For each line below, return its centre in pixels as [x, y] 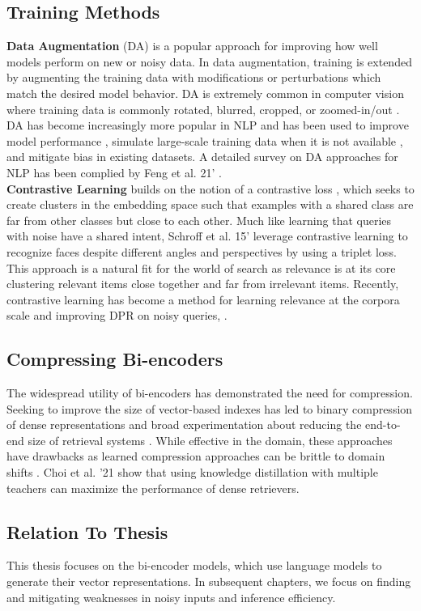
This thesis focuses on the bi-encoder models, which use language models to [194, 565]
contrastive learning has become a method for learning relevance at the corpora [203, 299]
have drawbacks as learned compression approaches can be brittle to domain [196, 456]
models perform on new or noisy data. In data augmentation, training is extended [209, 61]
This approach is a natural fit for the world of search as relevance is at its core [201, 267]
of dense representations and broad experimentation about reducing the [184, 424]
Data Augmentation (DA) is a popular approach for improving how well [192, 46]
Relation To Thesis [87, 531]
